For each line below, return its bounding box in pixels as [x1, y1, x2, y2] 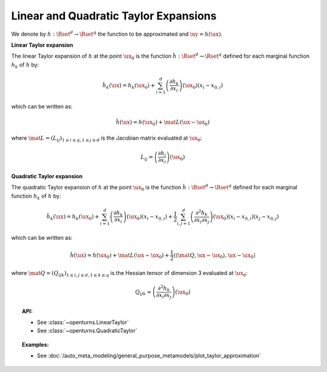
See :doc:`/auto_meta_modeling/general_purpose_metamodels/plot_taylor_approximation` [37, 352, 262, 359]
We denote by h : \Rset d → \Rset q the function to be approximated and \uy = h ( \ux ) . [11, 29, 223, 38]
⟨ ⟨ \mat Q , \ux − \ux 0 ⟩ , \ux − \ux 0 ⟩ [173, 252, 256, 260]
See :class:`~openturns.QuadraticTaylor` [37, 327, 137, 334]
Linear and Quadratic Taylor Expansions [11, 9, 217, 22]
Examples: [22, 340, 49, 348]
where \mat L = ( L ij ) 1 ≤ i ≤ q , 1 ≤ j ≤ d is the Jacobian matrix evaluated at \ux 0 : [11, 134, 202, 143]
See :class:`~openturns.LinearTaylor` [37, 319, 129, 326]
